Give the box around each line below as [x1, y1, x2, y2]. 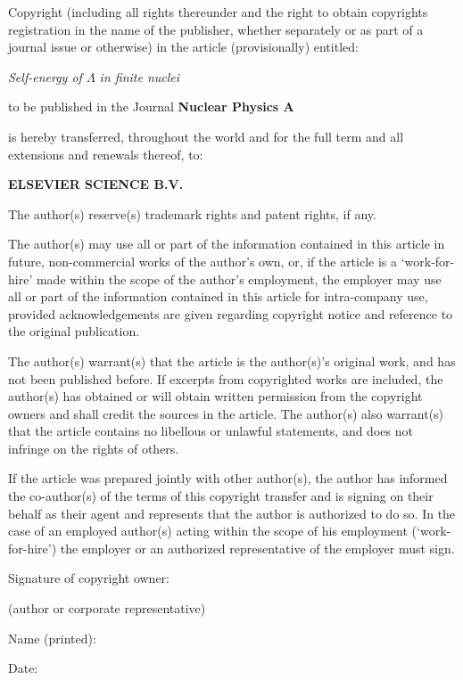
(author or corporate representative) [8, 599, 206, 618]
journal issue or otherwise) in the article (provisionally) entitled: [8, 37, 359, 56]
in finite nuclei [99, 67, 180, 86]
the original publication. [8, 322, 140, 340]
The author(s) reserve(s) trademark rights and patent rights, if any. [8, 204, 376, 223]
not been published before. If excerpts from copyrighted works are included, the [8, 369, 443, 388]
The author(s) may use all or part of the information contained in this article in [8, 234, 445, 253]
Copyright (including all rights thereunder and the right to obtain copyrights [8, 3, 428, 20]
